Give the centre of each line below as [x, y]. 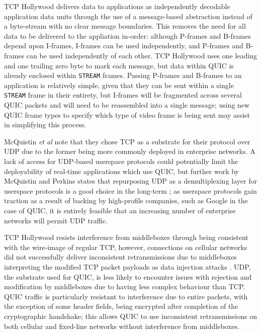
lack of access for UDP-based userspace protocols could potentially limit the [121, 161]
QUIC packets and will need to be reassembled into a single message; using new [127, 105]
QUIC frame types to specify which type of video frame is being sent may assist [127, 114]
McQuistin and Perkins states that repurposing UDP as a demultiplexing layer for [130, 181]
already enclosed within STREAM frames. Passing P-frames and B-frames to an [123, 75]
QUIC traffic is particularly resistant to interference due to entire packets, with [126, 296]
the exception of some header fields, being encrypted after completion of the [121, 306]
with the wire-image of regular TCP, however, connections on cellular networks [126, 247]
